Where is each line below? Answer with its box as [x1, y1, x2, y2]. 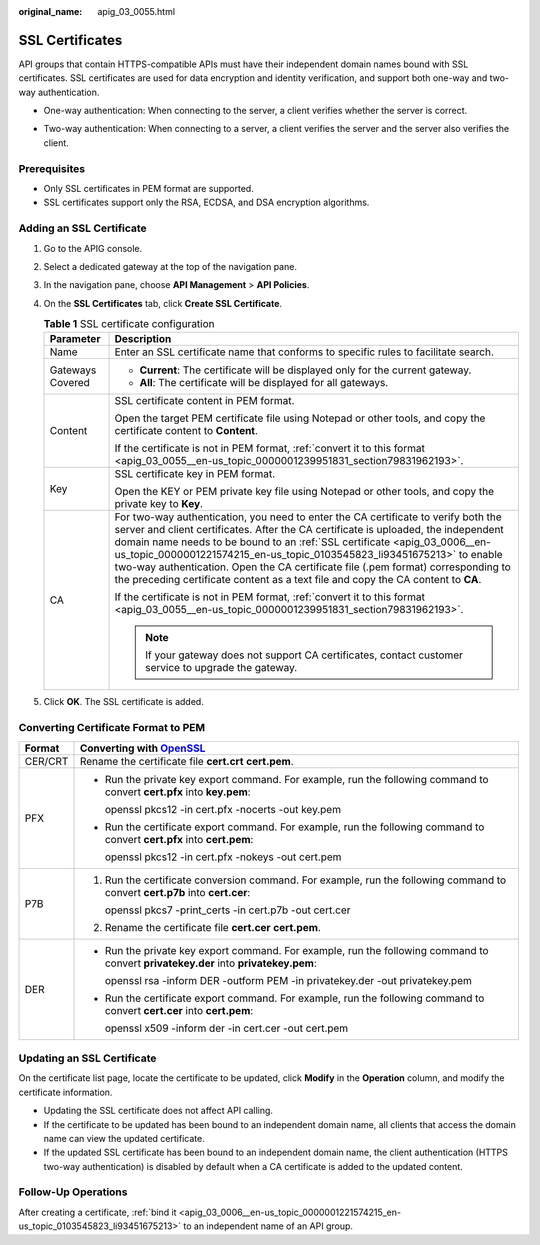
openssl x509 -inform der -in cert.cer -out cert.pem [104, 1021, 349, 1035]
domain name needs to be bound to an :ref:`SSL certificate [114, 535, 391, 549]
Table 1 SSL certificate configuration [43, 317, 215, 331]
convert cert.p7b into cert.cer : [104, 885, 251, 899]
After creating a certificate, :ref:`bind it [18, 1206, 177, 1218]
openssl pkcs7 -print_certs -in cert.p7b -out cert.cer [104, 903, 351, 917]
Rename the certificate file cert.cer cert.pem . [104, 920, 322, 934]
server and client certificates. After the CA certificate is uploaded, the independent [114, 523, 504, 537]
